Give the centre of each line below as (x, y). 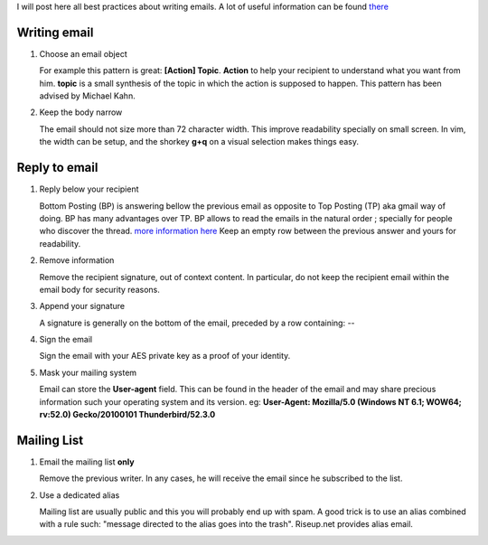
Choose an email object (83, 53)
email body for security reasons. (99, 289)
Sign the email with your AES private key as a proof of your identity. (165, 356)
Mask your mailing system (88, 372)
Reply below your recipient (89, 189)
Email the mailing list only (87, 462)
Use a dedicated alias (80, 495)
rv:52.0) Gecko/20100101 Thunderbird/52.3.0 (127, 415)
